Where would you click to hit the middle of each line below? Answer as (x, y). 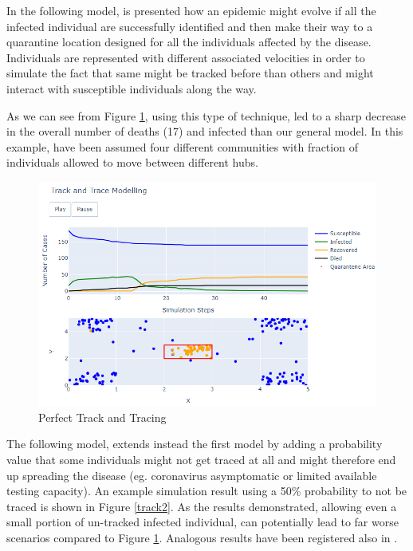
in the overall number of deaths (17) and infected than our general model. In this (205, 131)
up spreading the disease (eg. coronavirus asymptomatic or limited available (192, 475)
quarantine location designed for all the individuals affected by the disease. (189, 42)
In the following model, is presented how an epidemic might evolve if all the (191, 10)
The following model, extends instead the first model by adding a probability (195, 444)
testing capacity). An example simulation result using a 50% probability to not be (207, 491)
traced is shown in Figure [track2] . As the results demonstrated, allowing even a (202, 506)
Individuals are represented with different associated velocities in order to (186, 57)
